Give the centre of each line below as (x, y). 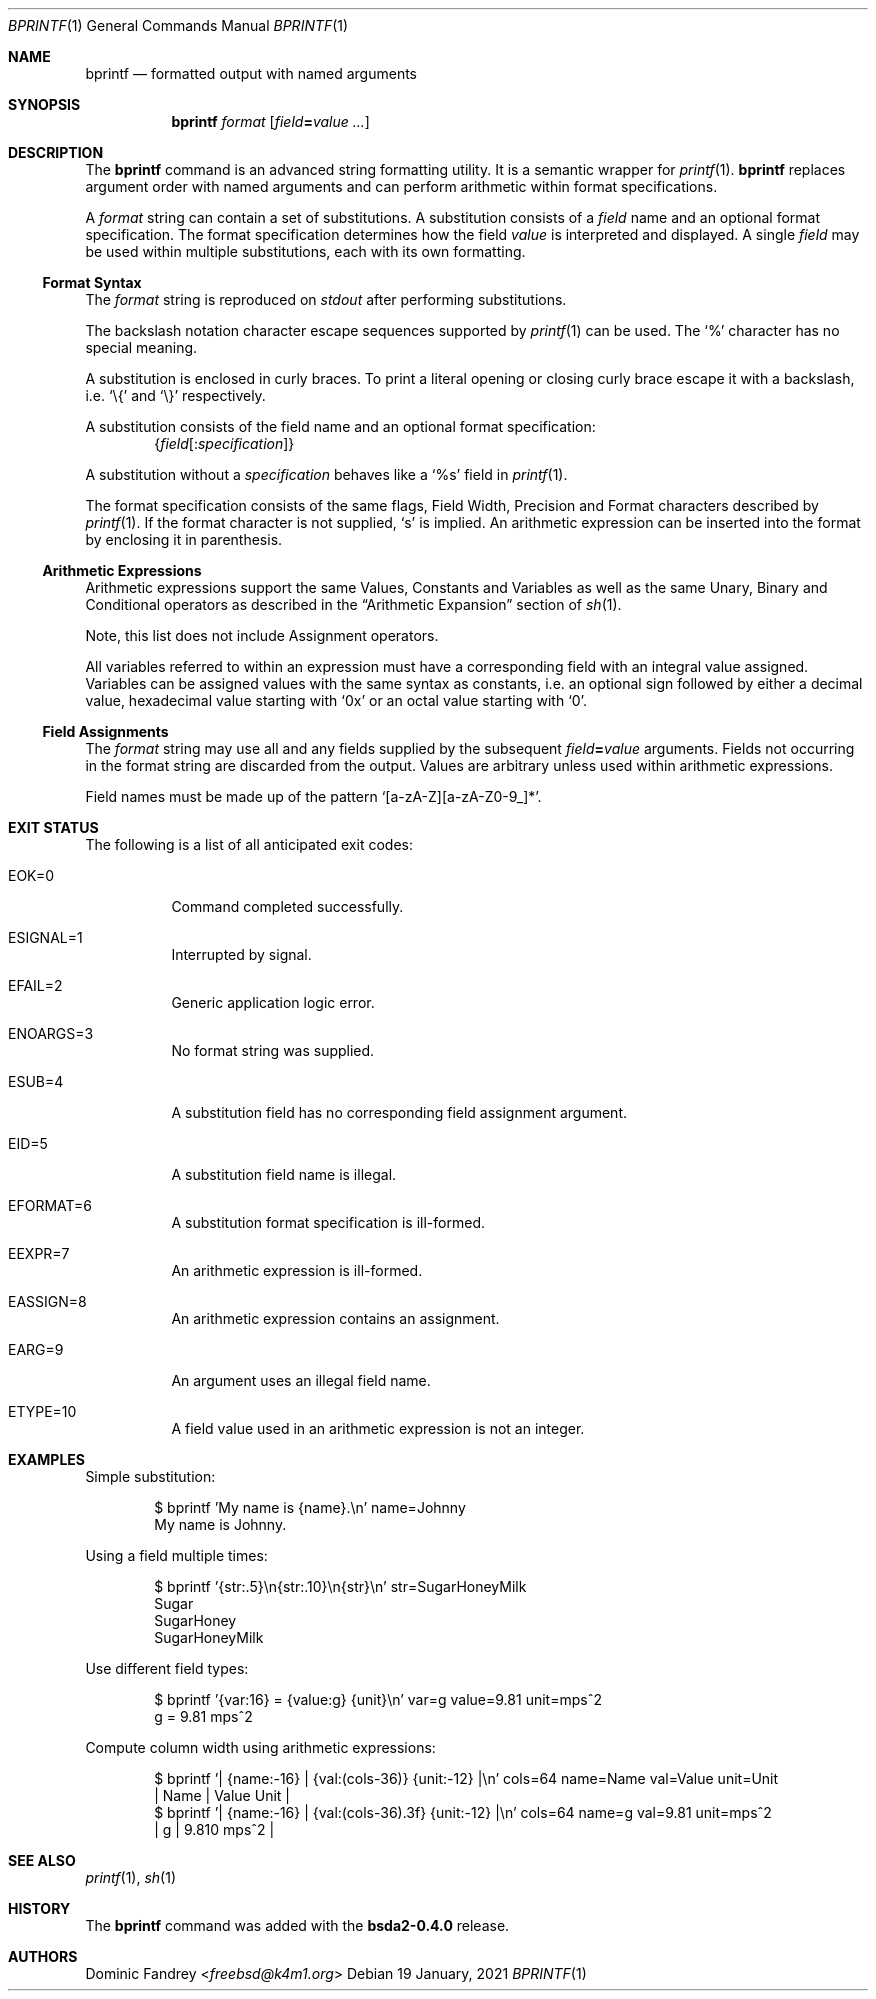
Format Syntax (92, 282)
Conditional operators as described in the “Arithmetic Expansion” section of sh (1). (353, 604)
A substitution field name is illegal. (284, 1174)
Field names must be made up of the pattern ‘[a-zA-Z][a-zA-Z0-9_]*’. (313, 796)
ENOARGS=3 (51, 1033)
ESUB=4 (36, 1081)
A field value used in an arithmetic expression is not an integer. (378, 1428)
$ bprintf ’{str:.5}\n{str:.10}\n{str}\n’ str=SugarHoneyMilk (340, 1586)
